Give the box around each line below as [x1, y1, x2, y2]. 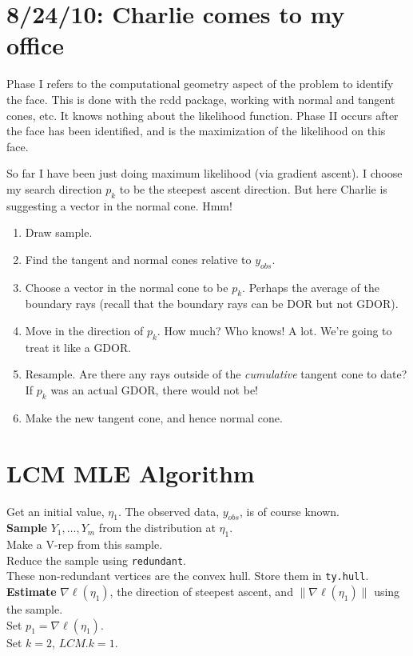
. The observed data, [117, 502, 220, 519]
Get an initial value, [6, 502, 105, 519]
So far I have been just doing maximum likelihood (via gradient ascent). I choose [6, 165, 403, 182]
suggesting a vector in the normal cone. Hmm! [6, 197, 232, 214]
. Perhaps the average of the [242, 278, 379, 295]
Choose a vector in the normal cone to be [25, 278, 228, 295]
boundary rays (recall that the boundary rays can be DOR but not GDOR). [25, 295, 399, 312]
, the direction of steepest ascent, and [109, 583, 293, 600]
